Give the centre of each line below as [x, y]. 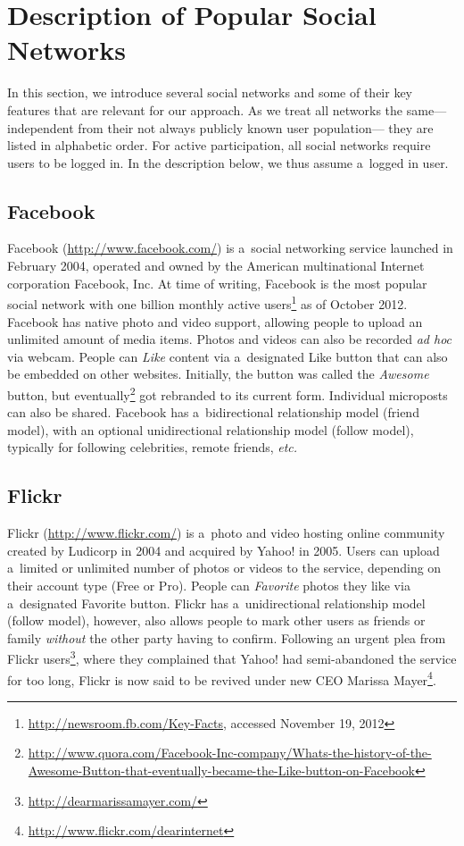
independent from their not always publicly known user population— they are [220, 127]
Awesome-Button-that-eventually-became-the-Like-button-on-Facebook [221, 770]
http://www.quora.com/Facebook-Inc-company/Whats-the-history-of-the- [230, 753]
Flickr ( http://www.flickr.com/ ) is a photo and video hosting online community [226, 533]
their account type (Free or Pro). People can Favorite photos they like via [209, 585]
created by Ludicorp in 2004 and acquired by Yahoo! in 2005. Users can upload [224, 550]
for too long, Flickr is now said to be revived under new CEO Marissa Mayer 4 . [222, 678]
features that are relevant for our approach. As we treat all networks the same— [227, 109]
